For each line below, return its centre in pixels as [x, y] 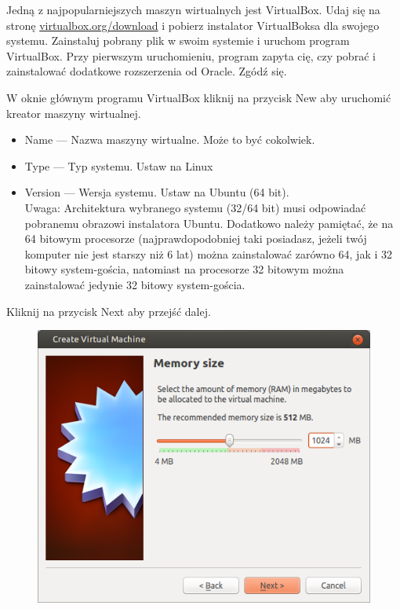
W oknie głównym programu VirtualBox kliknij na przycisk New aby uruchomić [199, 97]
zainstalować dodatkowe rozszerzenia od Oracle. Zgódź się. [147, 71]
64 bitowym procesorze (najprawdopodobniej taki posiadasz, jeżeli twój [196, 238]
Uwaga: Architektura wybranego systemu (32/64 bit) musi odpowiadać [195, 207]
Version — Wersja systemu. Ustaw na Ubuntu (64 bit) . [157, 192]
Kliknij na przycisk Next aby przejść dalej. [109, 311]
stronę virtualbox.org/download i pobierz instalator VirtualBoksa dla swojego [193, 25]
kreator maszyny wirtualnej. [74, 113]
